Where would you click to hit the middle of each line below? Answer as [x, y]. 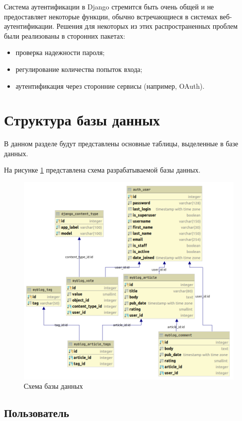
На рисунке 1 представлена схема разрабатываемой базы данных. [102, 170]
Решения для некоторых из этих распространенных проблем [147, 26]
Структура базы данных [82, 120]
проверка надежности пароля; [60, 52]
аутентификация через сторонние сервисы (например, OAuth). [110, 86]
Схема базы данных [53, 386]
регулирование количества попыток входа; [79, 69]
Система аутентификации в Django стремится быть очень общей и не [109, 6]
